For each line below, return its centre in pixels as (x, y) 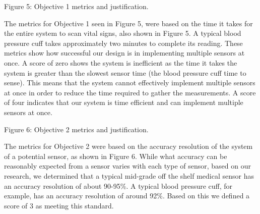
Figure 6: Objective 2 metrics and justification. (76, 129)
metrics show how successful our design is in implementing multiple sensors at (124, 53)
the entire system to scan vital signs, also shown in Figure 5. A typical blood (123, 33)
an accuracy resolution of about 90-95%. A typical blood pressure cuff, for (118, 185)
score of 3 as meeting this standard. (59, 205)
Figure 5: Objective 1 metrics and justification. (76, 6)
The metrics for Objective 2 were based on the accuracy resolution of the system (128, 146)
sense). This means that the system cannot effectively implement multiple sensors (130, 83)
